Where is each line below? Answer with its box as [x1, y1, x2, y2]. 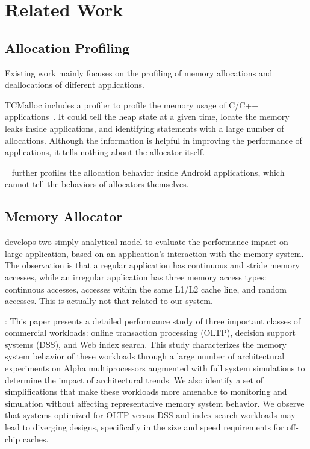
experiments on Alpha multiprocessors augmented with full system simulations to [5, 362, 305, 374]
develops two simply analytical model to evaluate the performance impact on [5, 235, 288, 248]
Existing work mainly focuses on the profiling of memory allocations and [5, 66, 273, 79]
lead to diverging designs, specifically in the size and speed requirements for [5, 421, 284, 433]
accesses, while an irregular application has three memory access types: [5, 270, 267, 283]
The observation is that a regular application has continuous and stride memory [5, 259, 300, 271]
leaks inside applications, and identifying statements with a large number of [5, 122, 284, 134]
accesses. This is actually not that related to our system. [5, 294, 213, 307]
